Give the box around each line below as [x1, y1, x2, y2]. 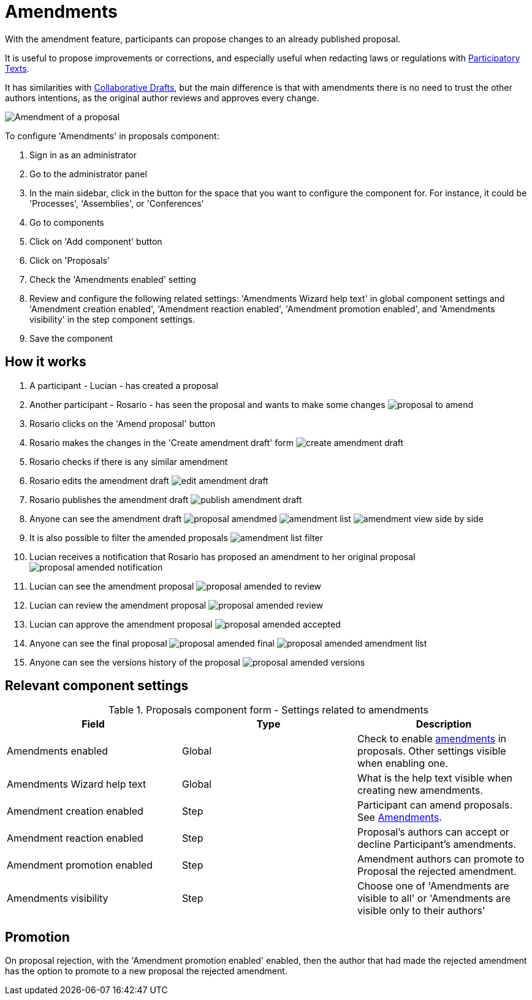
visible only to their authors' [357, 904, 485, 917]
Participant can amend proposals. [357, 799, 512, 812]
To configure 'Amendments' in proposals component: [5, 130, 219, 141]
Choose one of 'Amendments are [357, 880, 509, 893]
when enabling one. [357, 757, 448, 770]
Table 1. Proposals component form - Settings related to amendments [108, 704, 429, 717]
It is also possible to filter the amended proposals [29, 532, 228, 543]
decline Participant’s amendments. [357, 838, 516, 851]
